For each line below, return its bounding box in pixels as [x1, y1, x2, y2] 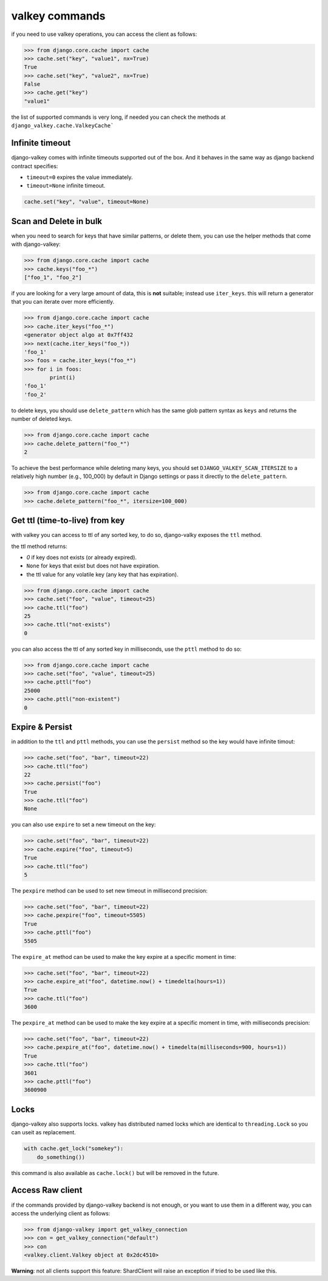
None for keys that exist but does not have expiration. [26, 562, 160, 569]
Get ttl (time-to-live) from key [11, 515, 125, 526]
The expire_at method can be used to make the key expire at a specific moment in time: [11, 953, 236, 960]
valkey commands [11, 9, 106, 23]
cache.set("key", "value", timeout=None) [24, 198, 149, 205]
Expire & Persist [11, 722, 72, 732]
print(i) [49, 374, 76, 381]
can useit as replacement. [11, 1129, 76, 1136]
